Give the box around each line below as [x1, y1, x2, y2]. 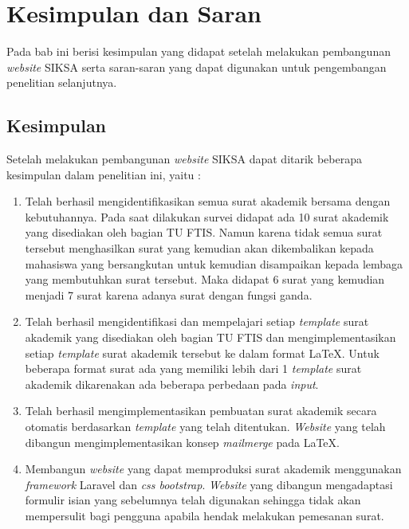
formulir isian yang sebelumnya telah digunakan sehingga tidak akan [25, 492, 361, 508]
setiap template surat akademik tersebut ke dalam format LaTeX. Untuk [25, 344, 380, 361]
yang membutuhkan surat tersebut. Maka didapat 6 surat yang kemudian [25, 271, 385, 288]
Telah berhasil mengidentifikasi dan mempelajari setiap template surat [25, 313, 369, 330]
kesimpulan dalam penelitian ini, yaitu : [6, 166, 201, 182]
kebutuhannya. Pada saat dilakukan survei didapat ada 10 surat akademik [25, 208, 389, 225]
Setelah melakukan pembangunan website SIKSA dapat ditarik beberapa [6, 151, 362, 167]
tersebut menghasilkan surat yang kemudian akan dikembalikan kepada [25, 240, 374, 257]
